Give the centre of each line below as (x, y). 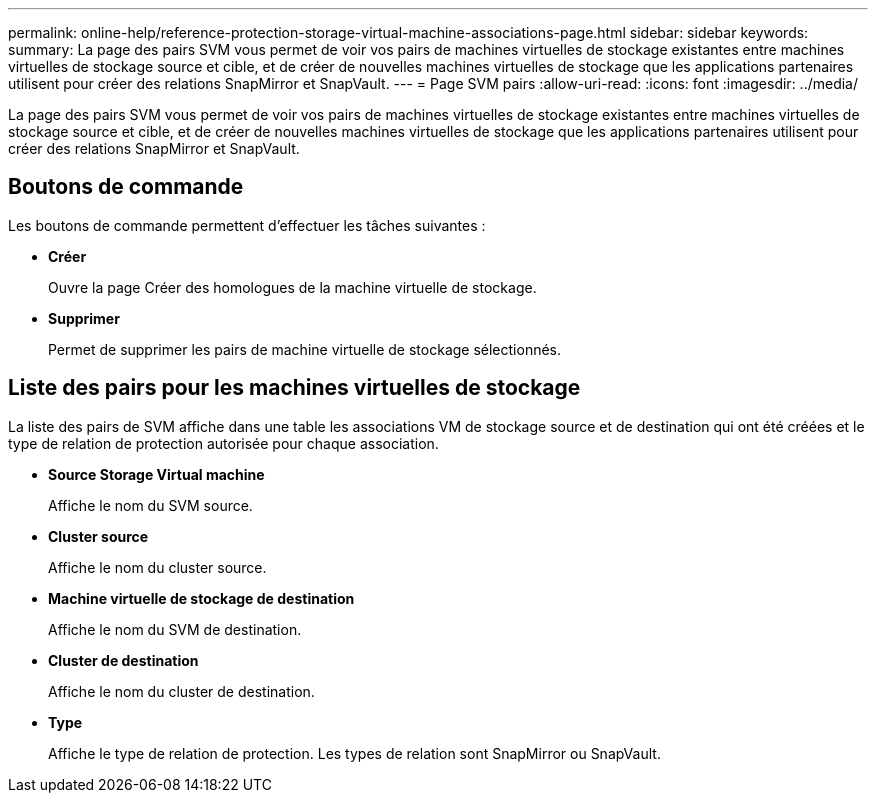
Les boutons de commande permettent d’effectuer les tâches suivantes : (247, 225)
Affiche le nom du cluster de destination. (181, 691)
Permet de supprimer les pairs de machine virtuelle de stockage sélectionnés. (305, 349)
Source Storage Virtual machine (156, 474)
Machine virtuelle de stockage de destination (201, 598)
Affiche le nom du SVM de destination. (175, 629)
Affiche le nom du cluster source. (157, 567)
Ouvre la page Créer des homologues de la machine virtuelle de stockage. (292, 287)
